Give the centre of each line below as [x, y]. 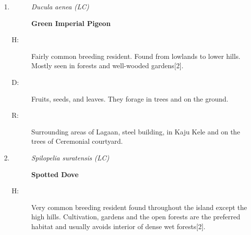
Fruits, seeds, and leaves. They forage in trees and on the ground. [130, 98]
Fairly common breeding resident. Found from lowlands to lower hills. [136, 56]
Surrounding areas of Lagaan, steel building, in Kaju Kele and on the [136, 131]
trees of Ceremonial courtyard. [77, 141]
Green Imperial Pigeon [71, 23]
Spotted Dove [55, 174]
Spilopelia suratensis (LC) [70, 157]
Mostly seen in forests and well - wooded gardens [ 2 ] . [107, 65]
